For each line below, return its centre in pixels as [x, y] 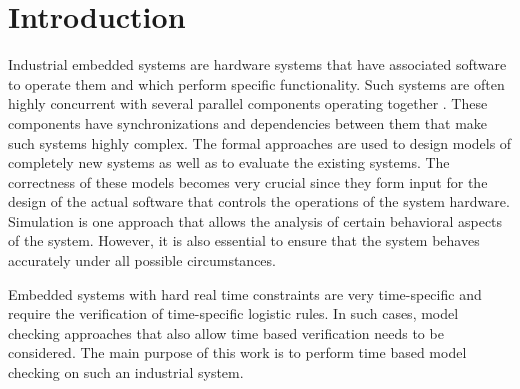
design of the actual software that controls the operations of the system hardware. [259, 201]
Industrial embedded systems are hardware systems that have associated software [257, 64]
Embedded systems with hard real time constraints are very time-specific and [245, 293]
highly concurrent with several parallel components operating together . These [248, 103]
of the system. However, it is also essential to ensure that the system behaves [244, 240]
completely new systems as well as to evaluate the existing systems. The [229, 162]
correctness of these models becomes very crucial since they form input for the [248, 181]
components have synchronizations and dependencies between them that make [248, 122]
